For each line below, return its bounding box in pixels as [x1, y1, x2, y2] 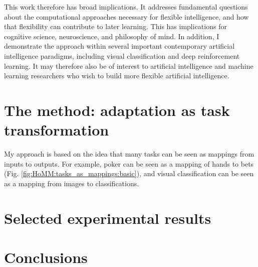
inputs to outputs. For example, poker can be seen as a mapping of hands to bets [4, 158, 254, 169]
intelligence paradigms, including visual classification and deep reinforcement [4, 50, 240, 61]
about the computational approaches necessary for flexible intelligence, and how [4, 11, 249, 22]
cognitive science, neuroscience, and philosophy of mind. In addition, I [4, 31, 219, 41]
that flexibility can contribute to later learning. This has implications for [4, 21, 227, 32]
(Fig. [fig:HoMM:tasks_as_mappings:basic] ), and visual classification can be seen [4, 168, 254, 179]
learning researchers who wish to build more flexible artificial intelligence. [4, 70, 229, 81]
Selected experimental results [4, 207, 211, 228]
